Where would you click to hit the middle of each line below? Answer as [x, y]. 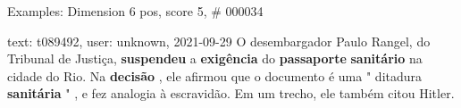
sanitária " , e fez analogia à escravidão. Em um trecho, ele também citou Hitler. [231, 93]
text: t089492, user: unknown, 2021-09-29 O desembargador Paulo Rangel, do [219, 41]
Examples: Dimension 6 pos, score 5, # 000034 [135, 11]
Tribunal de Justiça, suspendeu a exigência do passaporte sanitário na [215, 58]
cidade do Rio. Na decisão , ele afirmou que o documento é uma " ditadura [215, 75]
